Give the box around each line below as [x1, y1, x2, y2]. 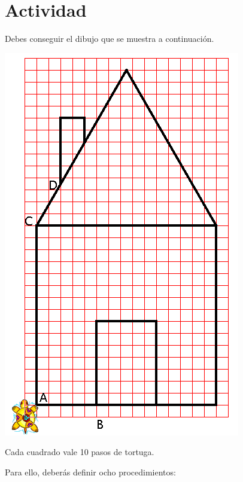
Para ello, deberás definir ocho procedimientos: [5, 465, 176, 478]
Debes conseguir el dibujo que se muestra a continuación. [5, 32, 214, 45]
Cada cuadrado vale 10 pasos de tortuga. [5, 446, 154, 458]
